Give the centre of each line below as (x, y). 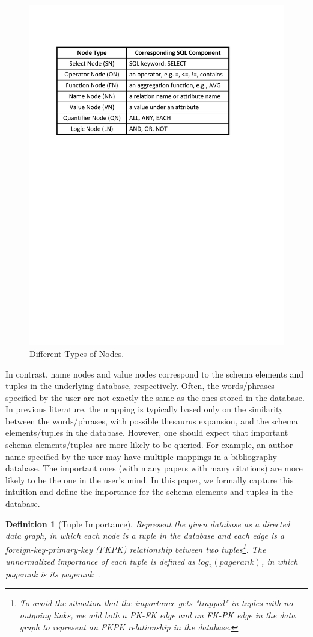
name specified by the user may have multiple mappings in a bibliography (141, 456)
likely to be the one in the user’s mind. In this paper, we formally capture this (150, 480)
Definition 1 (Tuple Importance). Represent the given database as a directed (148, 524)
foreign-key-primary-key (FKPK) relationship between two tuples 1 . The (136, 548)
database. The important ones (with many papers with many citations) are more (154, 468)
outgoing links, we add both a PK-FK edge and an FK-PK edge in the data (157, 615)
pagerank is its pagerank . (53, 573)
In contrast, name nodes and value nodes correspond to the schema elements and (154, 374)
